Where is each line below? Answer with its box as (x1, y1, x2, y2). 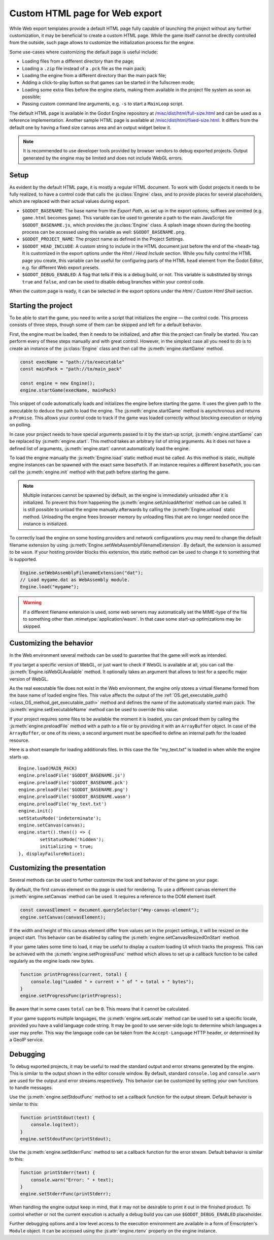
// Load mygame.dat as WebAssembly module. (20, 577, 130, 583)
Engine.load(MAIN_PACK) (18, 765, 78, 771)
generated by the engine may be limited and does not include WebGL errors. (23, 155, 183, 161)
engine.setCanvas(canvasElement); (20, 914, 106, 920)
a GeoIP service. (9, 1036, 44, 1042)
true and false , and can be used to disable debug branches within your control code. (22, 278, 205, 284)
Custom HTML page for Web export (9, 8, 162, 19)
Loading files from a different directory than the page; (22, 58, 134, 65)
